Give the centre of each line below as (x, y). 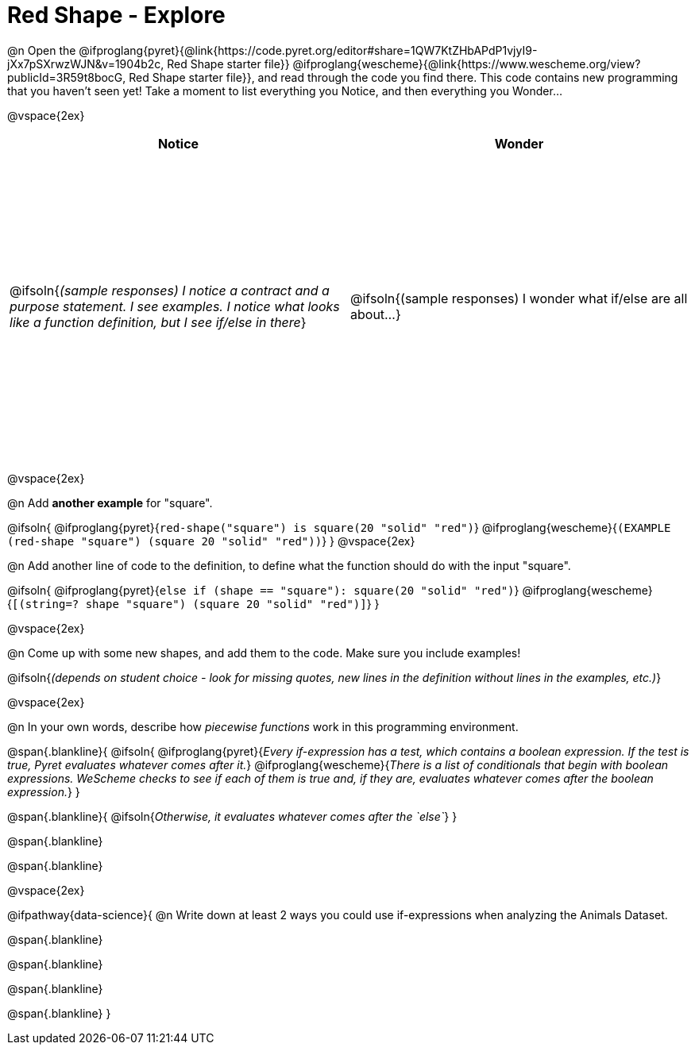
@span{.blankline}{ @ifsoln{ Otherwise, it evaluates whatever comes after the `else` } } (232, 816)
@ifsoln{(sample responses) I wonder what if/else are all (519, 298)
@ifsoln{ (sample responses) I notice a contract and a (170, 290)
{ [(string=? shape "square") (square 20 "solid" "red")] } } (193, 603)
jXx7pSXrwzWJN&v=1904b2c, (86, 64)
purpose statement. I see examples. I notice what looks (175, 306)
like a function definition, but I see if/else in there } (158, 322)
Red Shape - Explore (116, 15)
